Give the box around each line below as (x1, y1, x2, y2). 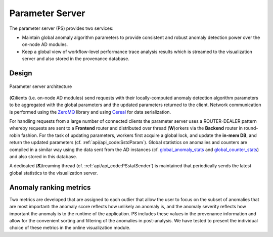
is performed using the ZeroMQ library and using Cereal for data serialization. (9, 109, 171, 115)
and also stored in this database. (9, 154, 77, 160)
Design (9, 69, 32, 77)
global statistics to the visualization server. (9, 170, 98, 176)
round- (243, 125, 258, 131)
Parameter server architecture (9, 83, 72, 89)
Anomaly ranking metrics (9, 183, 91, 192)
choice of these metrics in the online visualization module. (9, 225, 131, 231)
